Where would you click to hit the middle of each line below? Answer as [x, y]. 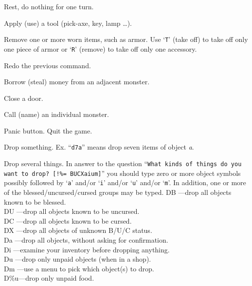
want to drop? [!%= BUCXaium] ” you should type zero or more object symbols [122, 173]
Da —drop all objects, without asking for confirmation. [86, 240]
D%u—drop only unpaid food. [49, 278]
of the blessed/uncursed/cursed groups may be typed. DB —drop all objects [118, 192]
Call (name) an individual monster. [56, 114]
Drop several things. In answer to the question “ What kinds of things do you [123, 163]
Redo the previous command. [47, 65]
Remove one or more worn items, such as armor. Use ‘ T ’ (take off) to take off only [126, 39]
